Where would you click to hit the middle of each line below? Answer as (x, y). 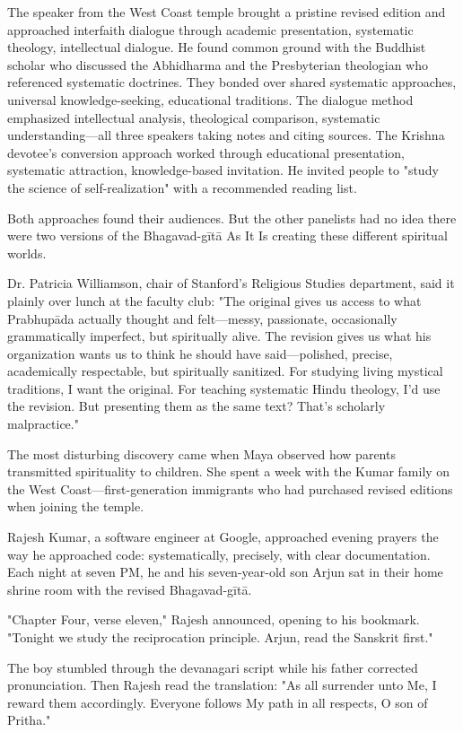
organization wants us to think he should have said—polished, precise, (200, 353)
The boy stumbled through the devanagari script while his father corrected (213, 667)
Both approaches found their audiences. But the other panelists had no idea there (232, 218)
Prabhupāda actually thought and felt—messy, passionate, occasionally (202, 318)
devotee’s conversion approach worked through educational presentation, (206, 152)
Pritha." (29, 720)
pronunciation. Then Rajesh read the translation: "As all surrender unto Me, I (222, 685)
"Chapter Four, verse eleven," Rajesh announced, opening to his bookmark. (214, 619)
